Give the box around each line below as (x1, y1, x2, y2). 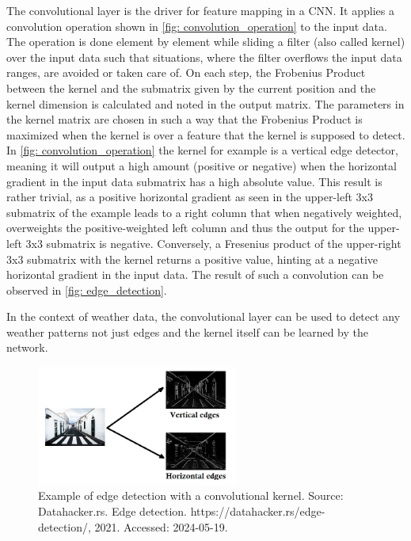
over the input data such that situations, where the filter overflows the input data (6, 48, 402, 65)
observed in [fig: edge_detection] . (6, 281, 167, 298)
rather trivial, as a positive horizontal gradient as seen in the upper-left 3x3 (6, 189, 373, 205)
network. (6, 339, 48, 356)
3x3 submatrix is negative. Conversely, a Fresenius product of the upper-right (25, 234, 401, 251)
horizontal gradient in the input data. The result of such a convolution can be (6, 266, 384, 283)
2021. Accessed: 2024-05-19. (94, 518, 228, 535)
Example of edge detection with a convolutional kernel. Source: (38, 487, 344, 504)
